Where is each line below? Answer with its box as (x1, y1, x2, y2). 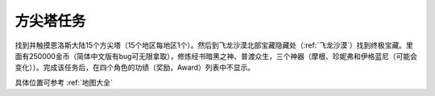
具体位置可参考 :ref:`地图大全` (14, 77, 113, 87)
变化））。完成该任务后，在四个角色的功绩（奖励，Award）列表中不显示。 (14, 63, 255, 73)
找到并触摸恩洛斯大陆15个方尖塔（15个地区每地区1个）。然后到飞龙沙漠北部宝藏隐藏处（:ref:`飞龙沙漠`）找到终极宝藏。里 (14, 40, 414, 50)
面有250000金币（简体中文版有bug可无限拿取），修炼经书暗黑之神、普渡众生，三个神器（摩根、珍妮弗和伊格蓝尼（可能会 (14, 51, 418, 61)
